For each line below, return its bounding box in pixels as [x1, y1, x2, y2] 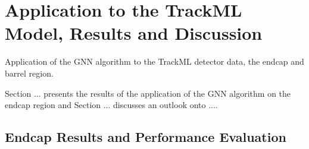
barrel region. [5, 66, 54, 79]
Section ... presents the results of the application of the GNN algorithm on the [5, 87, 291, 99]
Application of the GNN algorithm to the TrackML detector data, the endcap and [5, 55, 304, 68]
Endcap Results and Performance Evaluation [5, 128, 286, 146]
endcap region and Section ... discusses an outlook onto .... [5, 99, 218, 111]
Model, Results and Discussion [5, 21, 263, 45]
